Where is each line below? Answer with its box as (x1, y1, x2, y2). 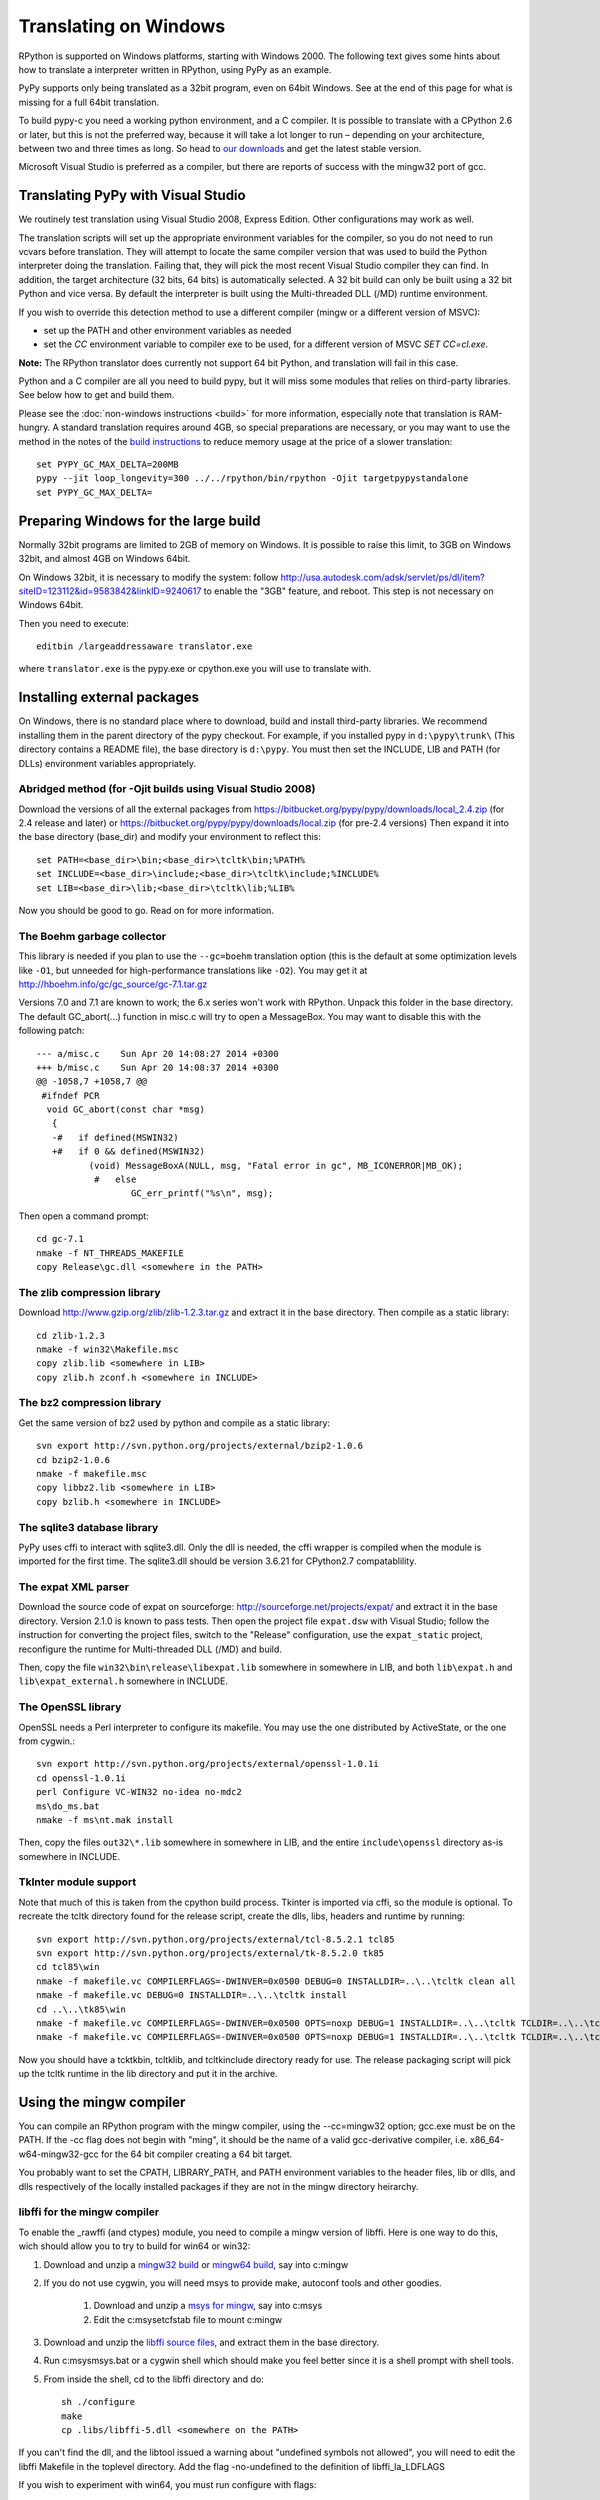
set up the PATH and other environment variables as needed (43, 324, 292, 336)
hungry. (18, 421, 51, 434)
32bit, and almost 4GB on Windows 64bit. (18, 553, 191, 565)
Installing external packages (18, 689, 200, 706)
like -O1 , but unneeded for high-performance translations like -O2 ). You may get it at (18, 964, 368, 976)
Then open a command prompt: (18, 1210, 149, 1222)
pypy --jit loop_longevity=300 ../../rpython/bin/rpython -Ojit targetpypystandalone (36, 473, 469, 484)
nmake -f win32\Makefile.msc (36, 1343, 179, 1355)
